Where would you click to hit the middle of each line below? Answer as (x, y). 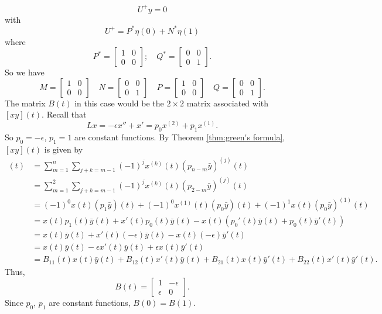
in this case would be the (119, 103)
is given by (64, 149)
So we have (25, 72)
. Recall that (64, 114)
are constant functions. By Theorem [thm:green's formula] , (180, 137)
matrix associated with (228, 103)
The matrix (25, 103)
